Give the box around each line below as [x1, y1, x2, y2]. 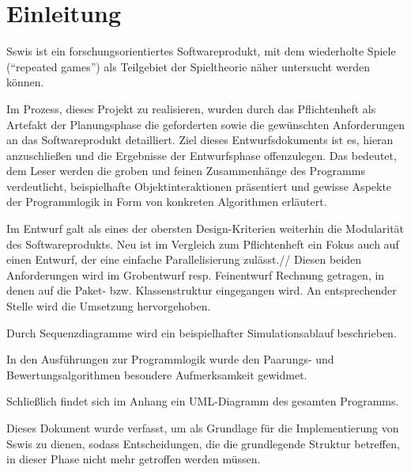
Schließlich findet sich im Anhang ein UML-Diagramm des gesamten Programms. [6, 393, 399, 409]
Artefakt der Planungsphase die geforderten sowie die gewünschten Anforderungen [6, 116, 405, 132]
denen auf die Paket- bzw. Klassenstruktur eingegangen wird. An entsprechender [6, 282, 397, 299]
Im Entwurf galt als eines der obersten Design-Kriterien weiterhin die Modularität [6, 220, 405, 237]
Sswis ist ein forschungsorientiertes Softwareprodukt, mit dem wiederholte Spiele [6, 43, 396, 59]
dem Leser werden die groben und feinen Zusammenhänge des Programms [6, 162, 365, 179]
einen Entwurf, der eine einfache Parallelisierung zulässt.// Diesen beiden [6, 251, 362, 268]
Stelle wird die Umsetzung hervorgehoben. [6, 298, 211, 314]
